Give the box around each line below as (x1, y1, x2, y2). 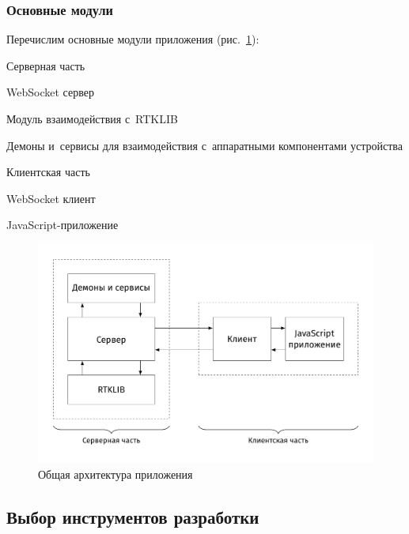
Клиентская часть (6, 164, 90, 180)
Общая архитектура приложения (38, 465, 193, 482)
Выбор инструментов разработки (6, 504, 259, 528)
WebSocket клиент (6, 190, 96, 206)
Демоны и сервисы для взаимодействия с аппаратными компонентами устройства (6, 137, 403, 153)
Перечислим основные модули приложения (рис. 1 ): (6, 31, 259, 47)
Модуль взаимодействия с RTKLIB (6, 111, 178, 126)
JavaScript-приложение (6, 216, 119, 233)
